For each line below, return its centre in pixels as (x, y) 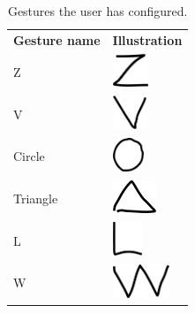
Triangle (36, 198)
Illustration (147, 39)
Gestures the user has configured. (97, 11)
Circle (29, 156)
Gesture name (57, 39)
